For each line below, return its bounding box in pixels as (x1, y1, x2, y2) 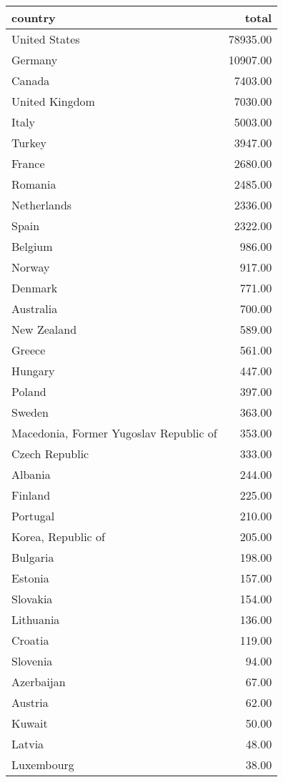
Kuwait (11, 715, 48, 731)
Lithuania (11, 611, 60, 628)
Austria (11, 694, 49, 711)
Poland (11, 383, 46, 400)
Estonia (11, 570, 49, 586)
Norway (11, 259, 50, 275)
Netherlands (11, 197, 72, 213)
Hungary (11, 362, 55, 379)
